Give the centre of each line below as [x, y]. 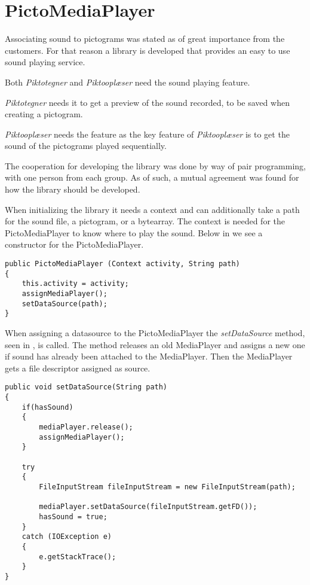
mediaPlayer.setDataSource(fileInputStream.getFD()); [148, 507]
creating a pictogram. [44, 114]
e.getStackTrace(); [78, 557]
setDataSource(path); [65, 304]
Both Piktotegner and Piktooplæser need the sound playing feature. [128, 82]
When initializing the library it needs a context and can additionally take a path [152, 209]
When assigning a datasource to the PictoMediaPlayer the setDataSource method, [155, 332]
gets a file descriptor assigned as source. [78, 368]
